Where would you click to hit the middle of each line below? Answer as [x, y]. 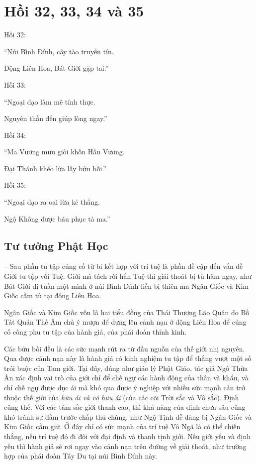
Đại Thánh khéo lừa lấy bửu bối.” [55, 168]
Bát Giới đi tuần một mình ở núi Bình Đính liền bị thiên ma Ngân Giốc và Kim [126, 286]
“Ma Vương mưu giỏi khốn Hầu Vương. [64, 152]
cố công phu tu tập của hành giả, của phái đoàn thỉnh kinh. [95, 332]
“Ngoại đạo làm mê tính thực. [50, 101]
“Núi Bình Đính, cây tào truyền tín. [59, 51]
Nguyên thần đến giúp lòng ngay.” [56, 118]
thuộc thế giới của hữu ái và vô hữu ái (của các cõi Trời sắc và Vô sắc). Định [122, 397]
